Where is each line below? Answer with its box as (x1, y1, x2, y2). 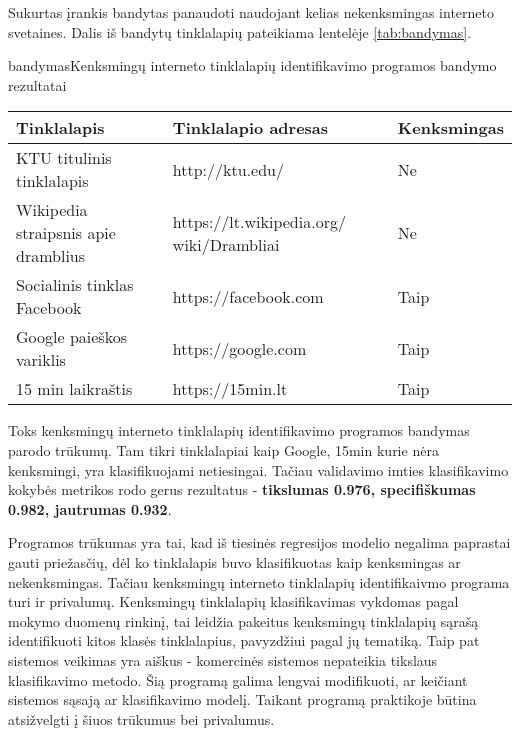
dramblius (16, 244, 86, 268)
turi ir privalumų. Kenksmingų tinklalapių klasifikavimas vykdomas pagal (8, 591, 459, 612)
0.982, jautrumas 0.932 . (8, 498, 172, 519)
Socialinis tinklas (16, 273, 134, 297)
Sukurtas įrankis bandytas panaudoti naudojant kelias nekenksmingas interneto (8, 2, 494, 22)
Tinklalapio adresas (172, 116, 329, 140)
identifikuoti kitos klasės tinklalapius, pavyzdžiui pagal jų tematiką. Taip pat (8, 630, 480, 651)
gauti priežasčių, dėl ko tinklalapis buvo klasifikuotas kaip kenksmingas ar (8, 551, 461, 572)
